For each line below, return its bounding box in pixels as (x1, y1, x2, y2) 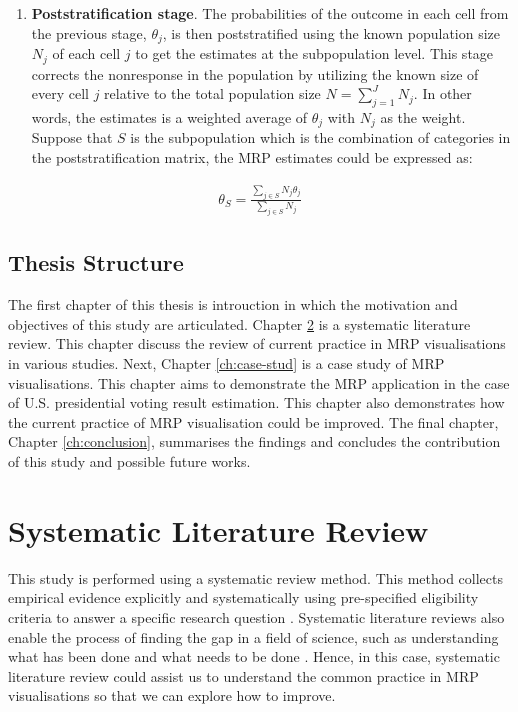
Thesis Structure (8, 247, 184, 278)
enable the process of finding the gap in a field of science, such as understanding (8, 626, 499, 647)
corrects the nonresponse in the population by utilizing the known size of (31, 63, 479, 84)
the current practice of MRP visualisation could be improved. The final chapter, (8, 411, 499, 432)
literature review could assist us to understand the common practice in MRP (8, 665, 479, 686)
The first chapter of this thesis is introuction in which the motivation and (8, 294, 458, 315)
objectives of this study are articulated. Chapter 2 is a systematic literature (8, 313, 471, 334)
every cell (31, 83, 89, 104)
